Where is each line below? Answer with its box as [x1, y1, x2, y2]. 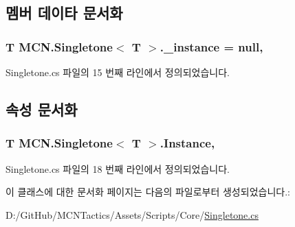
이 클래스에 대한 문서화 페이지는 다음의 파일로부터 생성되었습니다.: [6, 184, 290, 199]
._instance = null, [160, 38, 263, 55]
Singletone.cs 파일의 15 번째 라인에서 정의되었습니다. [6, 65, 230, 79]
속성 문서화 [6, 98, 78, 119]
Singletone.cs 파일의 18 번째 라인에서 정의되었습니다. [6, 161, 230, 176]
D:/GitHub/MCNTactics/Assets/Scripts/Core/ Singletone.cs [6, 207, 259, 222]
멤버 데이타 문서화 [6, 2, 123, 23]
